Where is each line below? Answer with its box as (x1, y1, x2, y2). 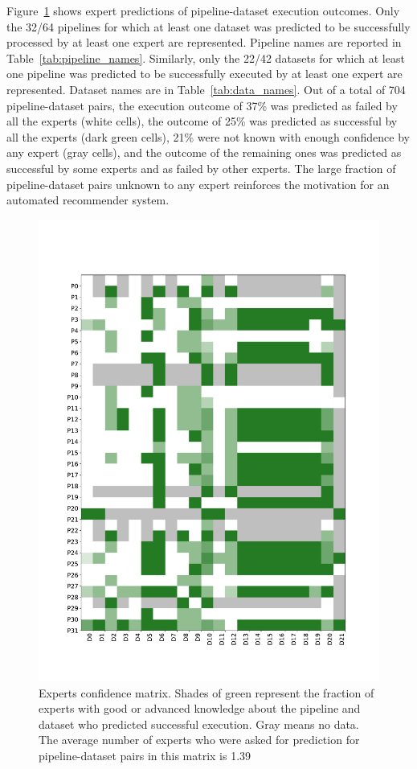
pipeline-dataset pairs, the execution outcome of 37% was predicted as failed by (6, 97, 398, 113)
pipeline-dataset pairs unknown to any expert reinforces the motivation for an (6, 175, 390, 192)
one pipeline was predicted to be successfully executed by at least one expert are (6, 65, 403, 82)
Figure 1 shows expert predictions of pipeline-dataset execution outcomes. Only (6, 2, 400, 19)
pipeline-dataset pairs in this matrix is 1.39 (39, 746, 251, 763)
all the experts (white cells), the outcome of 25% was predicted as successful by (6, 113, 398, 130)
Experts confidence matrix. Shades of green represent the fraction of (39, 684, 374, 701)
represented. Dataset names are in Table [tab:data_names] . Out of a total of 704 (6, 80, 406, 97)
